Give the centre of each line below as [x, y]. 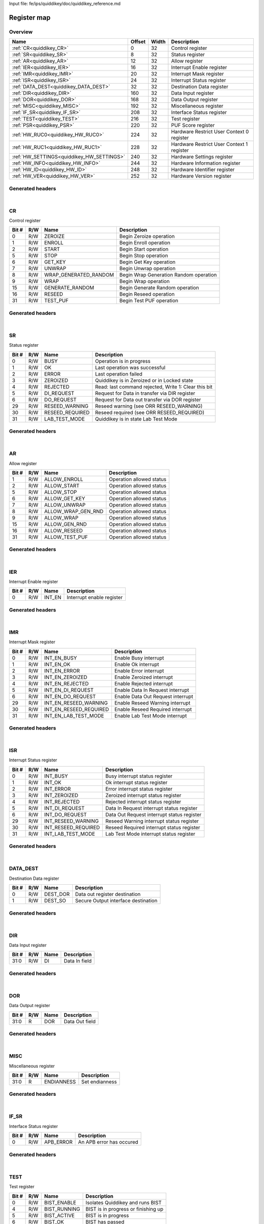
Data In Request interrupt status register [151, 808]
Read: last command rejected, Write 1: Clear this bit [154, 387]
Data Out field [80, 1021]
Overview [21, 32]
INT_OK [53, 782]
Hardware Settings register [202, 157]
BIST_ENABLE [60, 1202]
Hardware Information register [206, 163]
